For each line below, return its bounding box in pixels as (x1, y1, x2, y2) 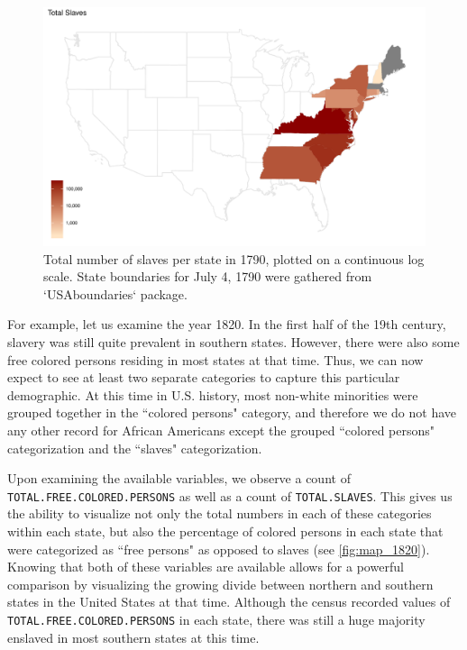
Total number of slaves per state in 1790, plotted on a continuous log (43, 249, 425, 268)
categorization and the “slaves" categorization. (7, 438, 262, 457)
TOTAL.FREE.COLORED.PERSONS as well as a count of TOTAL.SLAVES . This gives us (7, 486, 453, 505)
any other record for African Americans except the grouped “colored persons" (7, 420, 435, 439)
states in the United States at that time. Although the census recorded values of (7, 592, 451, 611)
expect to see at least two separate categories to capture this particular (7, 368, 400, 387)
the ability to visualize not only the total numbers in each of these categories (7, 504, 432, 523)
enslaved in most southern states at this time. (7, 627, 260, 646)
